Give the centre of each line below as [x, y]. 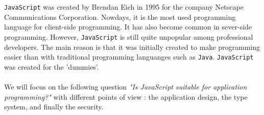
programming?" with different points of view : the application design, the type [126, 96]
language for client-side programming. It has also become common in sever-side [128, 27]
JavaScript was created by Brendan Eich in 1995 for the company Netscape [124, 7]
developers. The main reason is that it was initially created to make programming [132, 47]
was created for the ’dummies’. [52, 66]
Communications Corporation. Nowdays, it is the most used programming [120, 17]
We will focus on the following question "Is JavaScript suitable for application [126, 86]
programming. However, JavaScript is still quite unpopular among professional [129, 36]
